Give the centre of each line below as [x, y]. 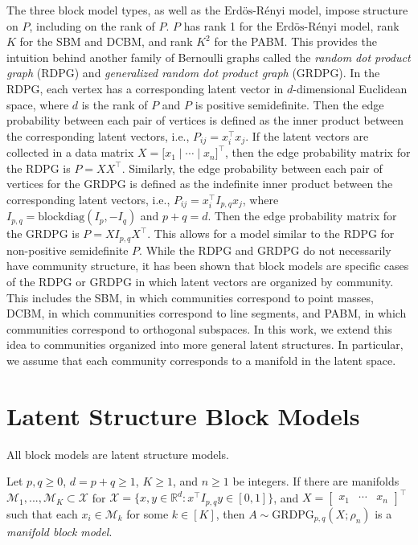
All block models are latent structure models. [118, 454]
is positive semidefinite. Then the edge [289, 104]
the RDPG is [39, 168]
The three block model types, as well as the [114, 10]
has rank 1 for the [228, 25]
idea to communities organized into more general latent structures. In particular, [205, 344]
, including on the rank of [92, 25]
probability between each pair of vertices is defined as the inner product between [205, 120]
